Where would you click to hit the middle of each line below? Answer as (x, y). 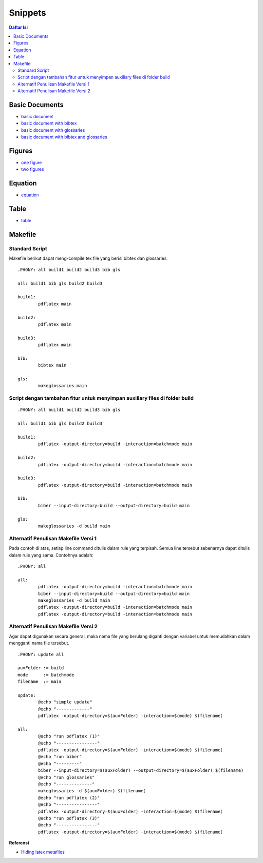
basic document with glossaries (53, 130)
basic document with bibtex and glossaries (64, 137)
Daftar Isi (19, 27)
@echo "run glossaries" (66, 777)
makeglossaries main (63, 386)
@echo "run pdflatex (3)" (69, 818)
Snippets (28, 13)
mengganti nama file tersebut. (39, 643)
